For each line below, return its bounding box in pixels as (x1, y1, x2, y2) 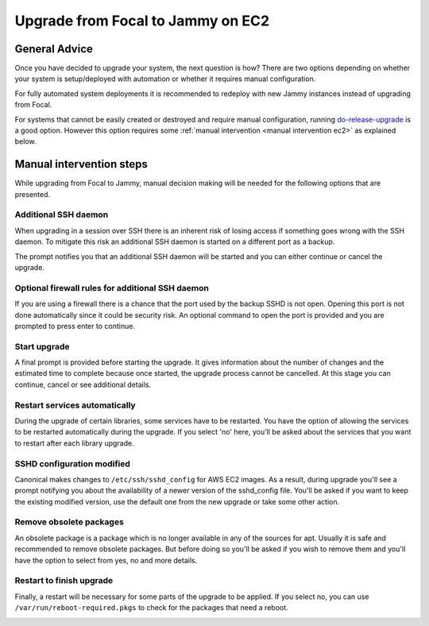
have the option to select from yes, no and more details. (14, 555, 198, 565)
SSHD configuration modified (14, 458, 131, 469)
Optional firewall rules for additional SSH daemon (14, 282, 210, 293)
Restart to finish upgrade (14, 575, 114, 586)
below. (14, 137, 37, 146)
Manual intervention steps (14, 157, 149, 171)
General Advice (14, 42, 93, 56)
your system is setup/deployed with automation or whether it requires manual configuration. (14, 74, 316, 83)
